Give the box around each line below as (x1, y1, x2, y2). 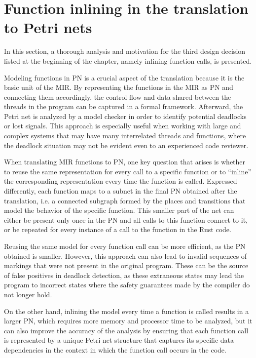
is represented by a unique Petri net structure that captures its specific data (4, 335, 234, 345)
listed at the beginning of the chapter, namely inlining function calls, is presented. (4, 55, 252, 66)
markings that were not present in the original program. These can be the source (4, 260, 249, 271)
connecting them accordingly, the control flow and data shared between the (4, 91, 231, 102)
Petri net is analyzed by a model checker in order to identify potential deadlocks (4, 111, 247, 121)
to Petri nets (4, 17, 92, 38)
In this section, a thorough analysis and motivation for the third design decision (4, 46, 246, 56)
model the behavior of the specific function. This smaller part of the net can (4, 205, 234, 215)
